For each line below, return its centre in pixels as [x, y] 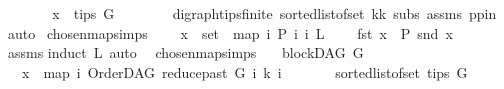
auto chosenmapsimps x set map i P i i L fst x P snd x [230, 32]
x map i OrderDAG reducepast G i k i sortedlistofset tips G [244, 71]
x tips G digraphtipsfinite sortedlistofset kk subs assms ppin [274, 13]
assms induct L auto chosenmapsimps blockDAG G [185, 52]
